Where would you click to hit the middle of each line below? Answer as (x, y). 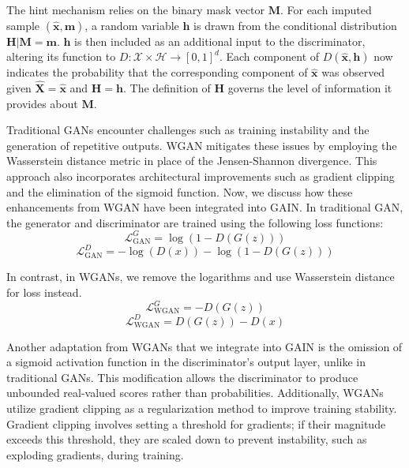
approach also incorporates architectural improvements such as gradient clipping (201, 176)
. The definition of (167, 88)
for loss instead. (44, 292)
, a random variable (132, 25)
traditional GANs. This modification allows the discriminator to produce (182, 377)
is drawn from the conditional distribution (295, 25)
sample (23, 25)
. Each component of (269, 56)
